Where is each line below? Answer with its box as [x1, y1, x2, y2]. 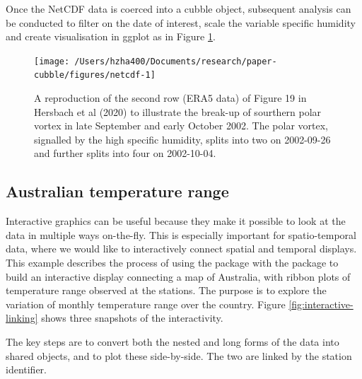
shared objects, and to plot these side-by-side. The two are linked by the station [6, 348, 352, 363]
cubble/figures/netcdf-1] [34, 70, 156, 81]
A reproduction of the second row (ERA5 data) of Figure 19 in [34, 91, 307, 105]
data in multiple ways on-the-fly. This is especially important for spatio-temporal [6, 227, 356, 242]
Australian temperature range [6, 180, 229, 202]
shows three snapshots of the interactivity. [41, 310, 223, 325]
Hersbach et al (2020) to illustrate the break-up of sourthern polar [34, 104, 322, 119]
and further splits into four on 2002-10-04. [34, 146, 216, 161]
